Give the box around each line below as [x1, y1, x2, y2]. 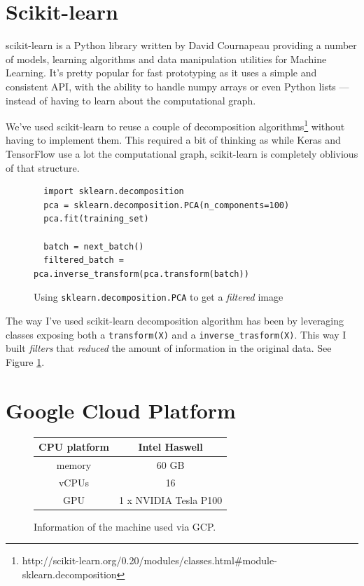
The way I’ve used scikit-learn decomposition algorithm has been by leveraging [6, 313, 344, 327]
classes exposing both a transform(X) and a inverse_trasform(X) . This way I [6, 327, 346, 341]
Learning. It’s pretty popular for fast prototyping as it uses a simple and [6, 65, 317, 80]
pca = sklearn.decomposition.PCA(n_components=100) [43, 200, 290, 210]
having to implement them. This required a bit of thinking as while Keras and [6, 132, 341, 147]
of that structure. [6, 160, 80, 175]
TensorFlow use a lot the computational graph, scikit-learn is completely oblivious [6, 146, 358, 161]
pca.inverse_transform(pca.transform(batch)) [34, 268, 249, 279]
